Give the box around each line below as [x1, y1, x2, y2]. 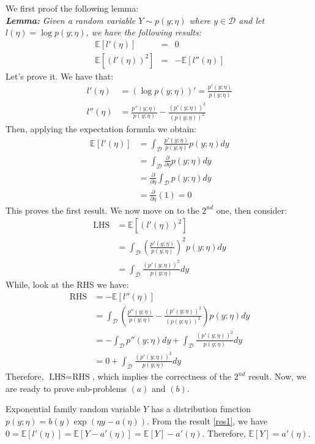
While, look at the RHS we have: [6, 278, 129, 291]
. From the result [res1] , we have [147, 415, 268, 427]
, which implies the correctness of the [92, 370, 232, 383]
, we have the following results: [86, 26, 201, 39]
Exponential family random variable [6, 402, 141, 415]
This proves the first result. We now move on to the [6, 203, 199, 216]
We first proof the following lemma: [6, 2, 139, 14]
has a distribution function [150, 402, 251, 415]
